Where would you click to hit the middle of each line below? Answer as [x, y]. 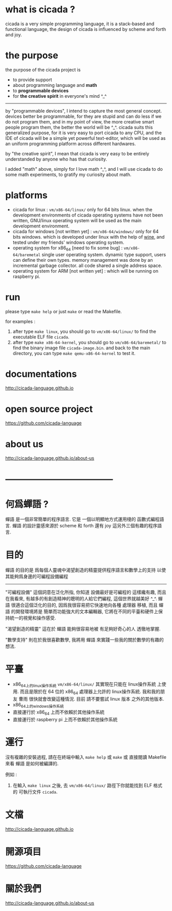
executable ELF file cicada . [41, 337]
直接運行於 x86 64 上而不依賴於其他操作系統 [59, 712]
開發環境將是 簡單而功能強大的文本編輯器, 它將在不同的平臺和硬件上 [87, 612]
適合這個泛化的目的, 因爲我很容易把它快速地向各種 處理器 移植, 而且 [86, 605]
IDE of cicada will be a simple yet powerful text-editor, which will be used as [85, 138]
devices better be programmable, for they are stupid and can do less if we [83, 116]
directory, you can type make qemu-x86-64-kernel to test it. [74, 353]
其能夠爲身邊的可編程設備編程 [37, 577]
